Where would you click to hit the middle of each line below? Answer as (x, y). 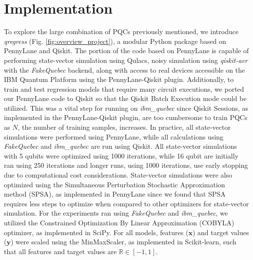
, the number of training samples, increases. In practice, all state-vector (124, 127)
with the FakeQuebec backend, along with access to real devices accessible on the (125, 70)
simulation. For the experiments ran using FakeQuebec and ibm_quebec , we (116, 213)
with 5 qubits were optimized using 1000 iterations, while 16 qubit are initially (121, 155)
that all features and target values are (60, 251)
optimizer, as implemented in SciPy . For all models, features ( (96, 232)
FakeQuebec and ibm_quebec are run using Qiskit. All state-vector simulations (120, 146)
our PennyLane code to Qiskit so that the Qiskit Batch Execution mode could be (125, 98)
